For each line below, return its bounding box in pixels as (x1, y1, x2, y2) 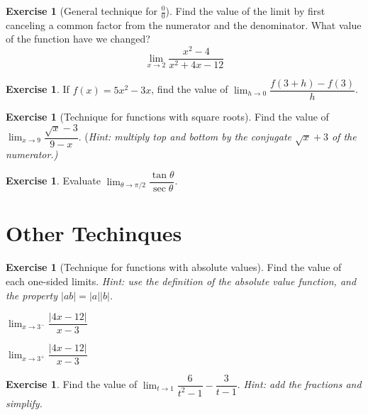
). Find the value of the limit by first (165, 4, 325, 18)
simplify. (6, 395, 43, 410)
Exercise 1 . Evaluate (6, 173, 101, 188)
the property (6, 287, 57, 302)
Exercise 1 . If (6, 82, 69, 96)
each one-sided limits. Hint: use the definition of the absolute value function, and (6, 273, 357, 288)
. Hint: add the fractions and (237, 377, 362, 392)
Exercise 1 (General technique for (6, 4, 158, 18)
